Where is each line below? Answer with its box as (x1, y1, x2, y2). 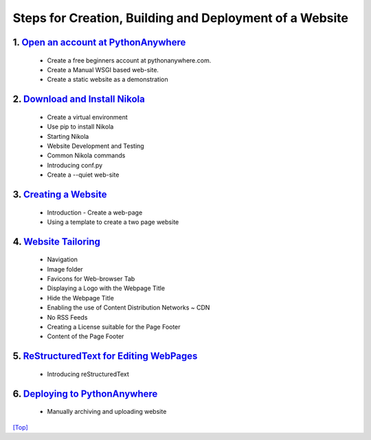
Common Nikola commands (47, 151, 126, 159)
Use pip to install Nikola (47, 122, 114, 131)
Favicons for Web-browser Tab (47, 275, 135, 283)
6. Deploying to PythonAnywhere (12, 388, 158, 399)
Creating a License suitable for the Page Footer (47, 323, 181, 331)
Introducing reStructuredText (47, 370, 130, 378)
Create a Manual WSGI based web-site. (47, 65, 159, 74)
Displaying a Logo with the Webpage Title (47, 284, 165, 292)
